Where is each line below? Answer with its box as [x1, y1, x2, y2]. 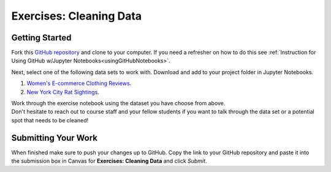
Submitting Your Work [11, 132, 98, 143]
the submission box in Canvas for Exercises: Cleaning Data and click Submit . [11, 157, 207, 165]
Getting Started [11, 32, 72, 43]
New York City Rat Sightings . [26, 88, 99, 95]
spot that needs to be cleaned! [11, 116, 89, 124]
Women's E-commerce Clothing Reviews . [26, 80, 132, 87]
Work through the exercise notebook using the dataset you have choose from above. [11, 100, 226, 107]
